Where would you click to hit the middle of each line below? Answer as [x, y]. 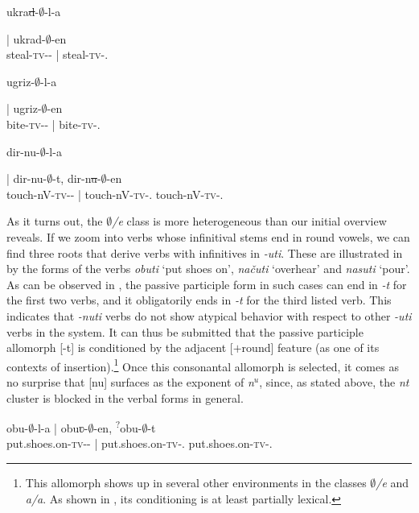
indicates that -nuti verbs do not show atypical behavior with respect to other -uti [209, 315]
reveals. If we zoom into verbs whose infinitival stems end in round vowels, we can [208, 236]
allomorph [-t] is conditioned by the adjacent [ [120, 348]
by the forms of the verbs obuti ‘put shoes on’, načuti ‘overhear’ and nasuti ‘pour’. [208, 269]
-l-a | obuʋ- [61, 427]
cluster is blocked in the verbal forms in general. [125, 397]
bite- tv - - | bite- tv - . [53, 124]
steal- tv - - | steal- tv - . [58, 54]
